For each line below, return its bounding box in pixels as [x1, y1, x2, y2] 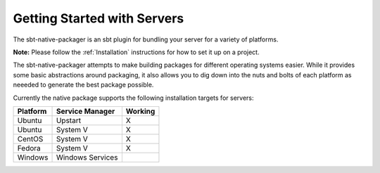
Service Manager [56, 106, 115, 116]
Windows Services [56, 152, 118, 162]
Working [125, 106, 156, 116]
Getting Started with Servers [13, 11, 184, 26]
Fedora [17, 143, 42, 153]
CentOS [17, 134, 44, 143]
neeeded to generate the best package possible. [13, 81, 154, 89]
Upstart [56, 115, 81, 125]
